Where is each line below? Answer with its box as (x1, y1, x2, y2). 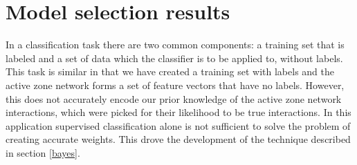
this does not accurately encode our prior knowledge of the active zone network (6, 91, 342, 106)
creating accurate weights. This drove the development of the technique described (6, 132, 351, 146)
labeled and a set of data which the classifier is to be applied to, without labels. (6, 50, 343, 65)
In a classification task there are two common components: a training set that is (6, 37, 345, 52)
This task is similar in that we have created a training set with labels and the (6, 64, 334, 79)
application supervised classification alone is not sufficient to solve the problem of (6, 118, 351, 133)
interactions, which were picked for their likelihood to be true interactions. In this (6, 105, 351, 119)
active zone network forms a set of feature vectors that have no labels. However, (6, 77, 345, 92)
